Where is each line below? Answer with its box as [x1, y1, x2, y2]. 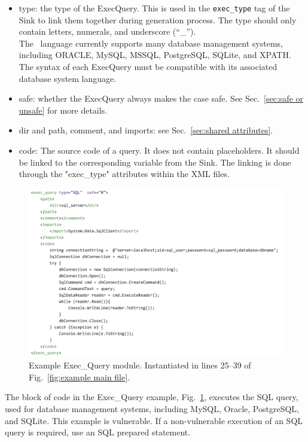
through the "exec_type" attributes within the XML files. [19, 167, 230, 180]
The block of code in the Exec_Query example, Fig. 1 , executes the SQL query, [5, 391, 298, 403]
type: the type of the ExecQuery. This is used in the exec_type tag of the [19, 2, 290, 14]
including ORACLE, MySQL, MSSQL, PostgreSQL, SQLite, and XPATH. [19, 48, 291, 61]
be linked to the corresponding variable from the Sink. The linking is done [19, 156, 291, 168]
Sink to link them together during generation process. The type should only [19, 13, 297, 26]
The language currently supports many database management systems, [19, 36, 283, 49]
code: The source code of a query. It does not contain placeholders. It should [19, 144, 300, 156]
